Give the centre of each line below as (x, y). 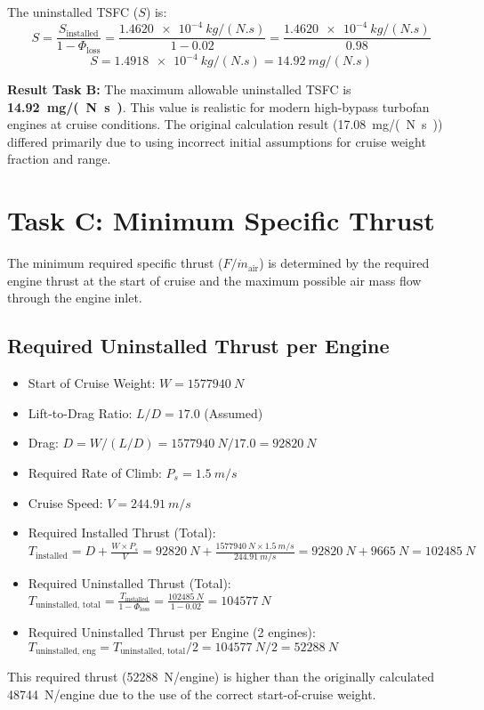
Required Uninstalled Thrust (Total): (129, 583)
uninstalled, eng (65, 652)
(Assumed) (234, 412)
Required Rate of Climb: (95, 472)
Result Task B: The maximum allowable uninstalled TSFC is (179, 89)
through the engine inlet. (75, 298)
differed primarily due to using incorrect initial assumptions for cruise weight (217, 141)
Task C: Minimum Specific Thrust (221, 220)
